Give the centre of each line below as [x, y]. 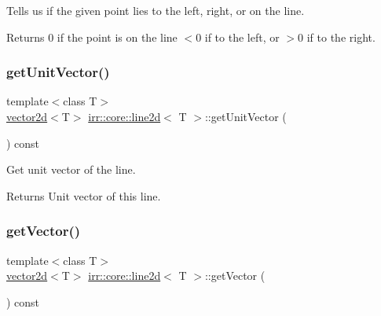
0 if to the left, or [238, 37]
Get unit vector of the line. [71, 169]
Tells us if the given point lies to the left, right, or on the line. [156, 10]
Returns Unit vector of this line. [84, 195]
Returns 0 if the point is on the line [92, 37]
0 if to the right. [337, 37]
